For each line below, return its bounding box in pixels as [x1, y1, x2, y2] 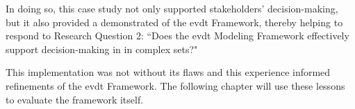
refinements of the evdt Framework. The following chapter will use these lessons [6, 78, 345, 92]
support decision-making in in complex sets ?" [6, 41, 198, 56]
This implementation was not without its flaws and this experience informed [6, 65, 331, 79]
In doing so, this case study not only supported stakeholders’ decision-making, [6, 1, 338, 15]
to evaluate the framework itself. [6, 92, 144, 106]
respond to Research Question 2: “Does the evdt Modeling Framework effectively [6, 28, 349, 43]
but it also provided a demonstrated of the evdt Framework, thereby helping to [6, 14, 343, 29]
